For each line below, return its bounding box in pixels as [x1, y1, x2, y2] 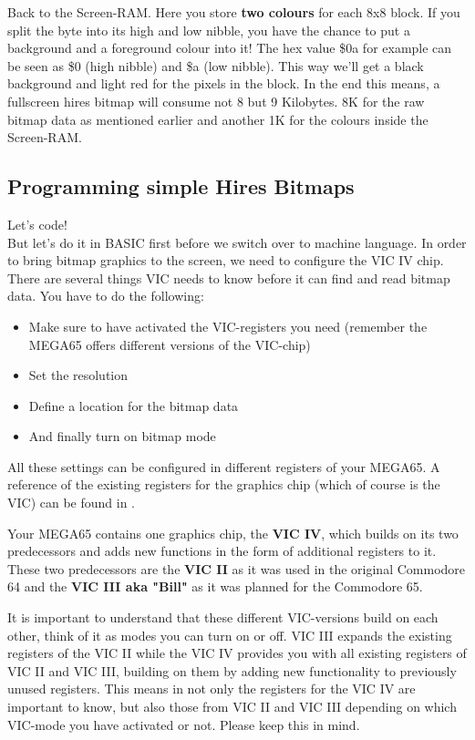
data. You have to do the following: [7, 286, 204, 305]
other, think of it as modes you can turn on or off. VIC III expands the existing [7, 625, 452, 644]
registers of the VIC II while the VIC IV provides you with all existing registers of [7, 643, 467, 663]
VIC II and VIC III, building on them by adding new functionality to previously [7, 661, 457, 680]
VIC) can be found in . [7, 493, 136, 512]
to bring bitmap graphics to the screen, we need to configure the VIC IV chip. [7, 251, 444, 270]
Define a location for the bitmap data [28, 396, 239, 415]
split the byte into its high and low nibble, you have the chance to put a [7, 20, 410, 39]
